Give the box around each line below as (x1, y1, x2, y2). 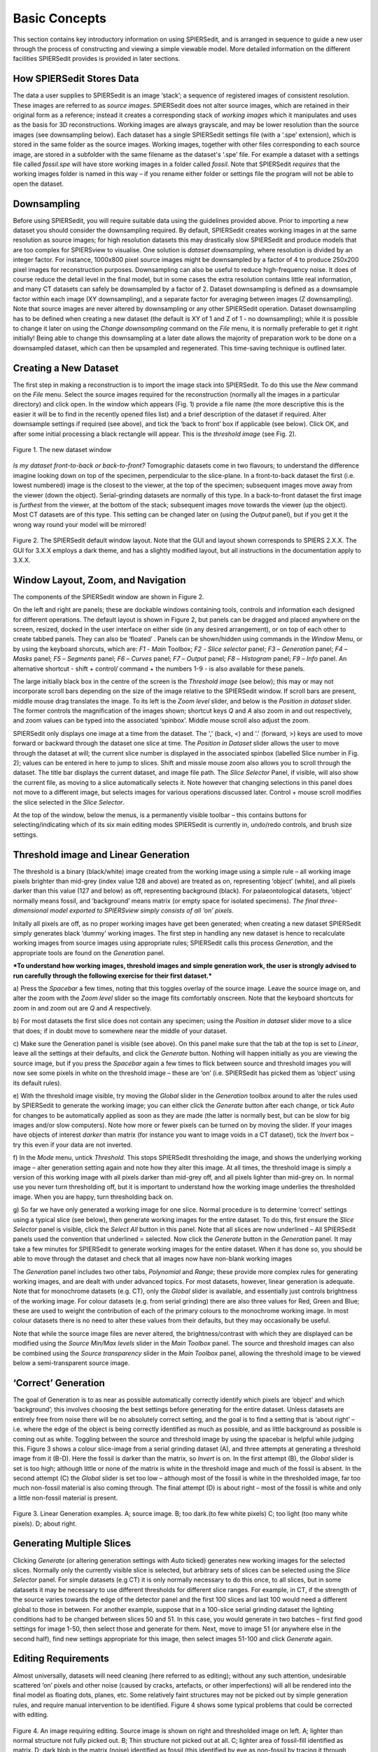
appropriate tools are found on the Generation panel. (13, 948, 165, 957)
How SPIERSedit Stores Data (13, 73, 139, 85)
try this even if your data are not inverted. (13, 1140, 133, 1149)
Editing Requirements (13, 1652, 110, 1664)
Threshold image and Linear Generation (13, 849, 190, 861)
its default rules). (13, 1079, 62, 1087)
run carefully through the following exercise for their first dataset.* (13, 971, 213, 980)
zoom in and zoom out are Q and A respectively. (13, 1004, 152, 1012)
